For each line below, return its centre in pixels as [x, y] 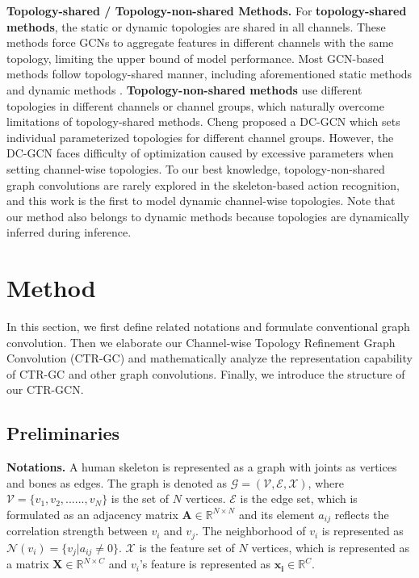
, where [326, 482]
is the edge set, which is [299, 498]
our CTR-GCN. [45, 390]
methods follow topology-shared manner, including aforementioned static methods [209, 74]
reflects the [362, 514]
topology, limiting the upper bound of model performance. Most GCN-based [195, 58]
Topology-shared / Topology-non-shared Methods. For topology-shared [207, 10]
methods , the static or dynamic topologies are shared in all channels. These [196, 26]
